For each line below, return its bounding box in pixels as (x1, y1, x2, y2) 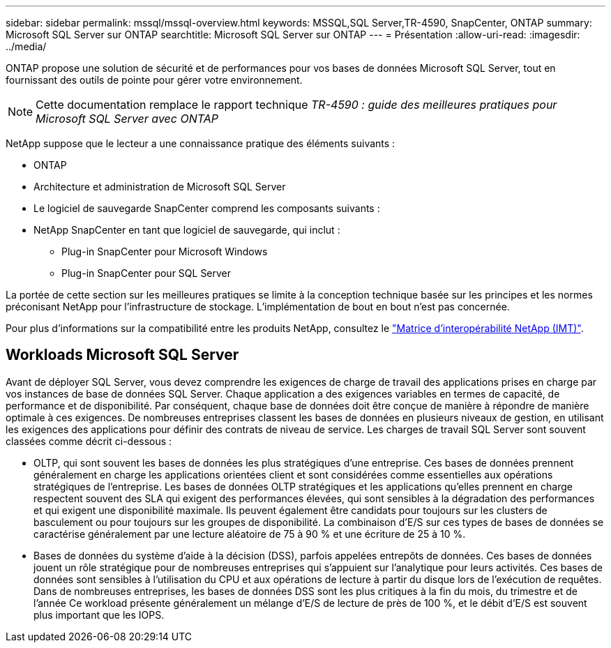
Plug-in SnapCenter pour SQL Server (61, 267, 232, 279)
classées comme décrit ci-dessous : (6, 435, 172, 447)
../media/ (6, 40, 47, 52)
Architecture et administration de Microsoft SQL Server (33, 181, 286, 193)
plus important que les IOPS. (33, 608, 165, 621)
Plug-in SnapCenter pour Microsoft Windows (61, 246, 268, 257)
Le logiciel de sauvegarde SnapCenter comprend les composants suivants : (33, 202, 380, 214)
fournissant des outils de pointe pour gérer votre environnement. (6, 74, 303, 86)
